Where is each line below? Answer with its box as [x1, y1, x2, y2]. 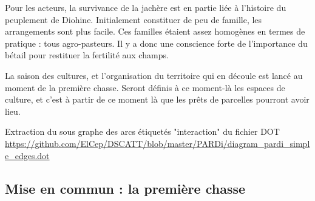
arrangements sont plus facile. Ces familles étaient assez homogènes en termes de [5, 25, 305, 38]
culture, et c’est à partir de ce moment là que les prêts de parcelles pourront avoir [5, 93, 310, 106]
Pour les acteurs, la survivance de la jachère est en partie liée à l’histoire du [5, 1, 286, 13]
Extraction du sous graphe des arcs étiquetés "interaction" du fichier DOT [5, 125, 280, 138]
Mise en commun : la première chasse [5, 179, 246, 197]
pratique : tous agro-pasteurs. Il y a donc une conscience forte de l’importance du [5, 36, 308, 49]
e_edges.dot [5, 149, 50, 162]
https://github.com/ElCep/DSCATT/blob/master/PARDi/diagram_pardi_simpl [5, 137, 310, 149]
